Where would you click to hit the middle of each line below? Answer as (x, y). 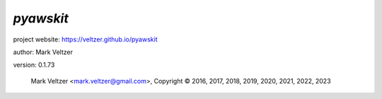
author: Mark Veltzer (43, 52)
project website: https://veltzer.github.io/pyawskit (85, 39)
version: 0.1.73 (34, 65)
